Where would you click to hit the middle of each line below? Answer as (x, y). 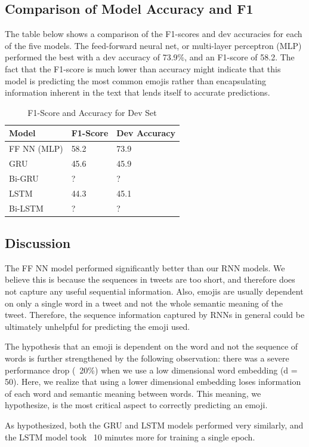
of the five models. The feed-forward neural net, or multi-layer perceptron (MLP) (153, 45)
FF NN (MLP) (36, 149)
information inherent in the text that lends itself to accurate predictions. (137, 92)
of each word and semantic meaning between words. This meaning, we (133, 393)
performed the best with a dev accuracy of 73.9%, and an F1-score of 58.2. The (150, 57)
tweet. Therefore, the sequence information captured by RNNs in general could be (155, 315)
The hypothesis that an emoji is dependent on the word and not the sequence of (152, 346)
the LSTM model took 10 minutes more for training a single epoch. (130, 437)
